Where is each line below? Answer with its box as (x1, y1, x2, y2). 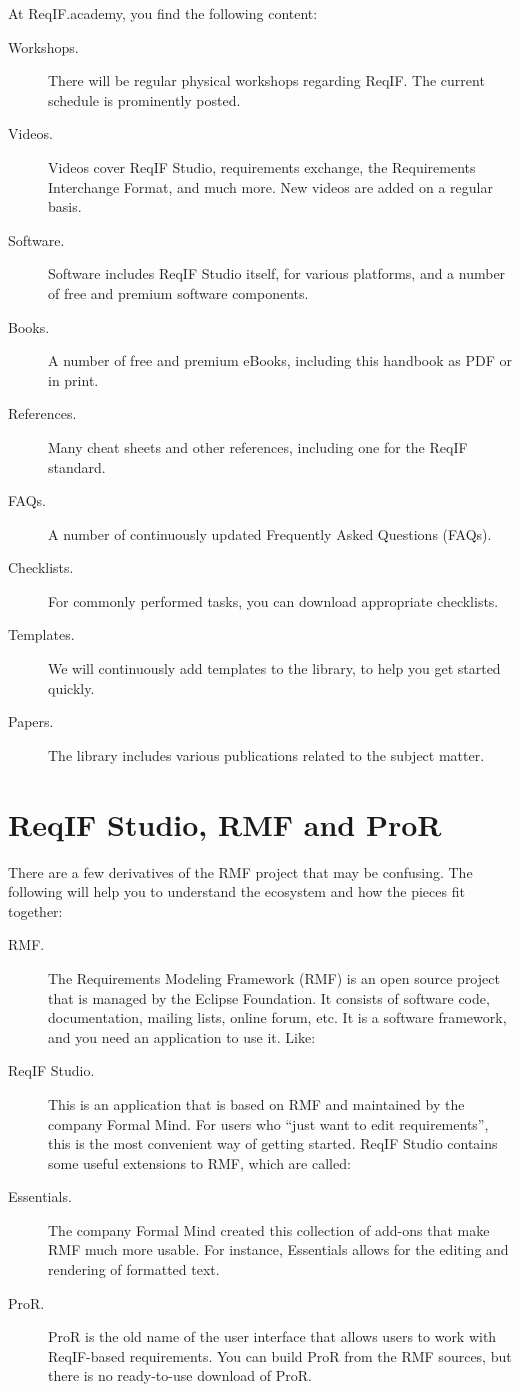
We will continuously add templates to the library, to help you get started (48, 658, 501, 679)
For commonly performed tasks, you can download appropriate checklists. (48, 590, 499, 611)
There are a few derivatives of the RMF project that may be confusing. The (8, 861, 473, 882)
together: (8, 900, 63, 921)
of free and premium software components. (48, 282, 309, 303)
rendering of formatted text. (48, 1259, 220, 1280)
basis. (48, 196, 82, 217)
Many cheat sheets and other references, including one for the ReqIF (48, 436, 468, 457)
